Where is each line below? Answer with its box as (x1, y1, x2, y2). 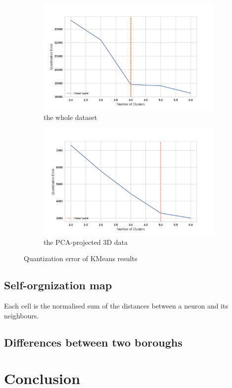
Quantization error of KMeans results (24, 253, 138, 264)
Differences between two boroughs (4, 334, 183, 349)
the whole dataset (44, 112, 97, 122)
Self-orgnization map (4, 277, 112, 293)
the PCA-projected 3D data (44, 236, 128, 247)
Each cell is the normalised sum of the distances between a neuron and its (4, 301, 228, 311)
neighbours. (4, 310, 39, 320)
